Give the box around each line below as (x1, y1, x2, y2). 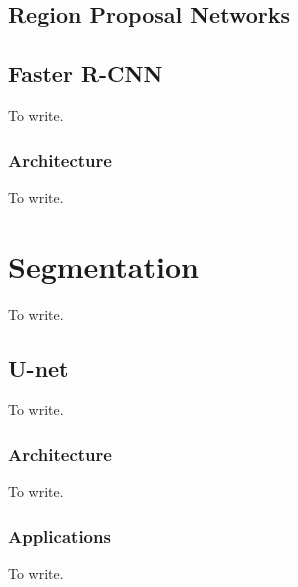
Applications (8, 523, 111, 548)
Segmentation (8, 245, 199, 286)
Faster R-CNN (8, 58, 163, 89)
